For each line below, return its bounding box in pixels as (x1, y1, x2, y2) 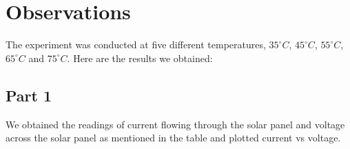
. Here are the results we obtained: (67, 50, 213, 65)
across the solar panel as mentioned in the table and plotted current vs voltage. (6, 130, 341, 145)
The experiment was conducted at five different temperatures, (6, 37, 266, 52)
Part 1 (6, 84, 52, 106)
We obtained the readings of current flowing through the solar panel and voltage (6, 117, 345, 131)
